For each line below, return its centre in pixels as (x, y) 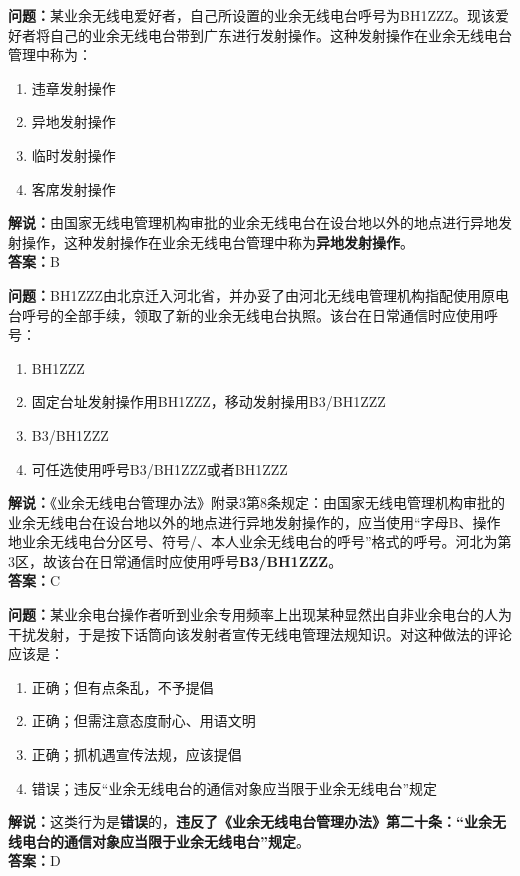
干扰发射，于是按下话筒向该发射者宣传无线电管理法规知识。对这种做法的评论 (260, 633)
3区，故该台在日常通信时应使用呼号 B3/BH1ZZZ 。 (175, 560)
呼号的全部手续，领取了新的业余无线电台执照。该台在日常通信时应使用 (252, 314)
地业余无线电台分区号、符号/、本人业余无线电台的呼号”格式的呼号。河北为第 (260, 541)
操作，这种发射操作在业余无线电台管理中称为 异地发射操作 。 (217, 241)
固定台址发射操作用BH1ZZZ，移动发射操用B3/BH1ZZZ (208, 401)
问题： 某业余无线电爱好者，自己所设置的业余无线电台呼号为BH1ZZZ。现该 (252, 15)
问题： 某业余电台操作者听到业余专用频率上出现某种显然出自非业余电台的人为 (260, 614)
